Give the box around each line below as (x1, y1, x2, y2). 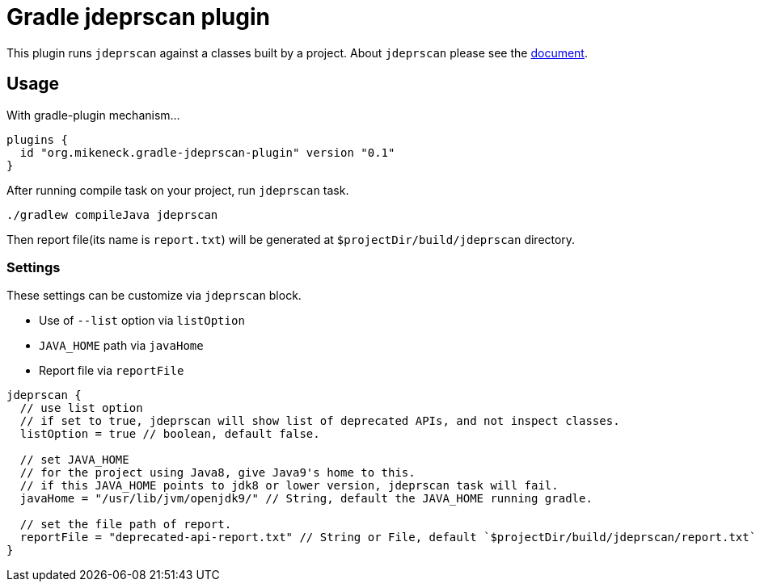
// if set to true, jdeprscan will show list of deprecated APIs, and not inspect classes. (19, 414, 620, 428)
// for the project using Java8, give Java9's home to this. (19, 466, 416, 480)
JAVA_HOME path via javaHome (39, 338, 204, 353)
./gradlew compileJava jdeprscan (6, 208, 218, 221)
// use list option (19, 401, 143, 415)
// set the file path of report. (19, 518, 232, 531)
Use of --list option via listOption (39, 313, 245, 328)
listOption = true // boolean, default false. (19, 427, 320, 441)
